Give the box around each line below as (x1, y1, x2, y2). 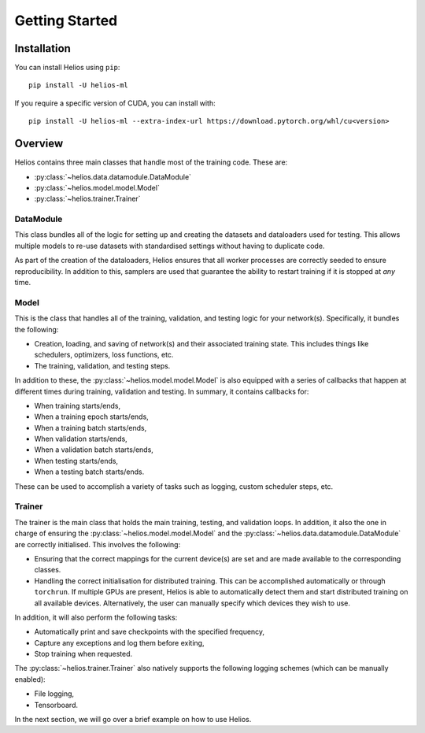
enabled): (14, 674, 46, 684)
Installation (14, 42, 71, 55)
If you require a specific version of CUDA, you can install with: (14, 98, 216, 108)
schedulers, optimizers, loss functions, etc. (34, 350, 174, 360)
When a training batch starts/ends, (34, 423, 147, 432)
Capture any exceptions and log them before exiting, (34, 638, 205, 647)
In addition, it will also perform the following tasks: (14, 613, 178, 622)
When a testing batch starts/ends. (34, 467, 145, 476)
